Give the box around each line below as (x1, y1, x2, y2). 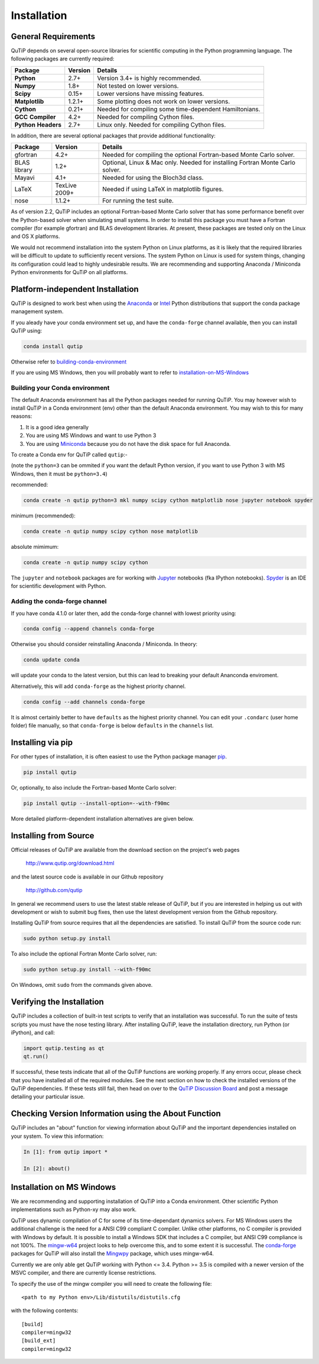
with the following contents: (11, 1307, 79, 1314)
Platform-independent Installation (11, 284, 139, 294)
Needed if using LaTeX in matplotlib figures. (102, 185, 224, 194)
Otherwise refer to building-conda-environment (11, 358, 127, 365)
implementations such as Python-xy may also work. (11, 1206, 137, 1213)
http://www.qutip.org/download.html (25, 860, 115, 867)
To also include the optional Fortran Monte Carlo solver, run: (11, 950, 157, 957)
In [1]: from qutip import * (23, 1149, 108, 1155)
